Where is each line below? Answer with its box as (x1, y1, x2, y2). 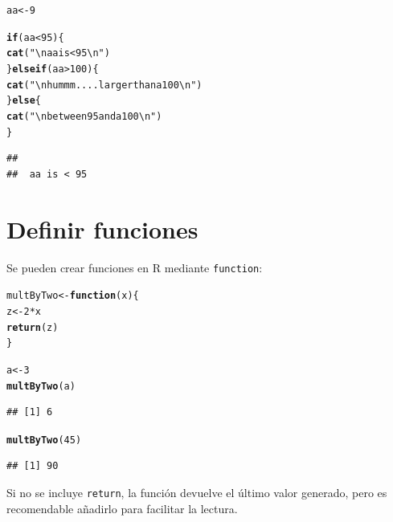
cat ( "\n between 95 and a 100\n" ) (6, 110, 162, 122)
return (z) (6, 321, 59, 333)
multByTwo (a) (6, 380, 76, 392)
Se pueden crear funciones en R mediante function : (6, 259, 263, 275)
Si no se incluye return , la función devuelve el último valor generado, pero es (6, 484, 387, 500)
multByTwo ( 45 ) (6, 434, 82, 446)
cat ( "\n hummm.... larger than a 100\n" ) (6, 79, 203, 91)
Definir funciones (6, 212, 199, 245)
